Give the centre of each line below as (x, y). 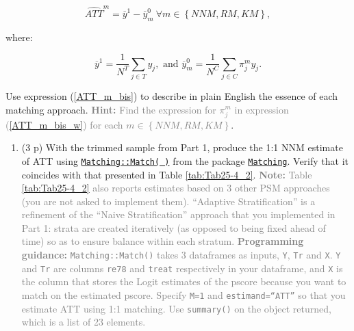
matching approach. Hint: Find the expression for (111, 109)
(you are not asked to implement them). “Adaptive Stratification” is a (168, 201)
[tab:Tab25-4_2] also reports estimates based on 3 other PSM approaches (176, 188)
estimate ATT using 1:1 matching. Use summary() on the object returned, (176, 308)
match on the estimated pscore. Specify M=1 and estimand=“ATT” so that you (184, 294)
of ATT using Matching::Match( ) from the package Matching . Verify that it (185, 160)
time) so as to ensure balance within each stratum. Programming (163, 241)
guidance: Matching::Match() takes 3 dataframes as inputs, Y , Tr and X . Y (181, 255)
